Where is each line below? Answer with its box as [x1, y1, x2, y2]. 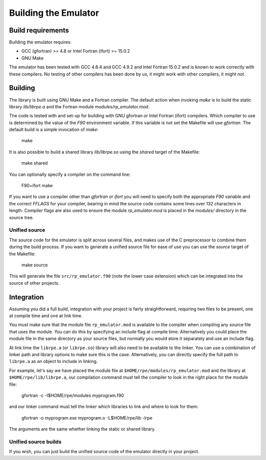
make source [21, 262, 48, 268]
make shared [21, 160, 48, 166]
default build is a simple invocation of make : [9, 127, 99, 132]
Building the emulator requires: [9, 39, 72, 45]
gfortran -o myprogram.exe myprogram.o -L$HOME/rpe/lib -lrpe [21, 415, 153, 421]
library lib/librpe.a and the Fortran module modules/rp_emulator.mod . [9, 103, 150, 109]
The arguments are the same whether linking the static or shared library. [9, 426, 156, 432]
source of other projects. [9, 280, 60, 286]
